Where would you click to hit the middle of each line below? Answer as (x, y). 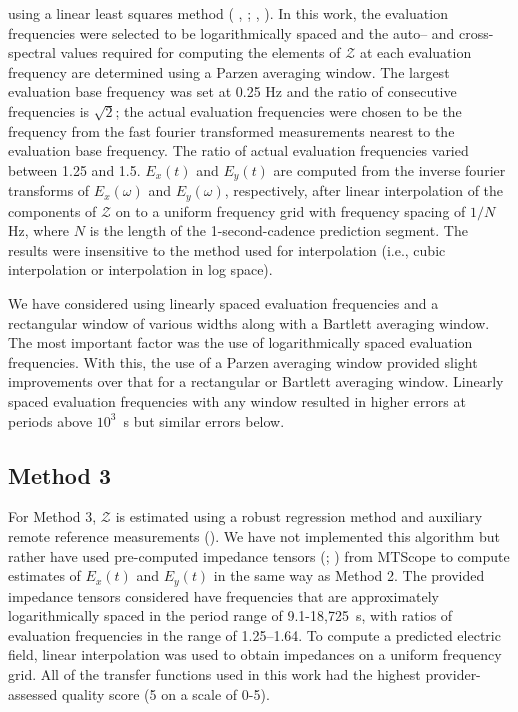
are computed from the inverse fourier (389, 169)
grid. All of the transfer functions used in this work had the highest (214, 674)
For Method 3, (52, 516)
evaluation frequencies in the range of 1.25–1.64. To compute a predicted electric (254, 634)
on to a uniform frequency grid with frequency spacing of (290, 210)
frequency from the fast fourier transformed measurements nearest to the (231, 130)
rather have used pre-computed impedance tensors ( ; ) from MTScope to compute (259, 555)
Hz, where (39, 230)
